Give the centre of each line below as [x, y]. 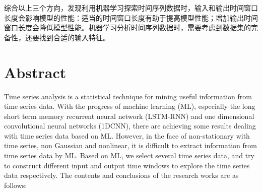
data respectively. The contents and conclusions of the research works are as [121, 175]
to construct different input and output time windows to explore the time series [127, 165]
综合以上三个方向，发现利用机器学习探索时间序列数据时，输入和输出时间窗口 [131, 8]
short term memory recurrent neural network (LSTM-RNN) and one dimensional [129, 116]
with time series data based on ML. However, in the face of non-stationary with [127, 135]
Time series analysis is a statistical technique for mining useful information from [128, 96]
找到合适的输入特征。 [74, 37]
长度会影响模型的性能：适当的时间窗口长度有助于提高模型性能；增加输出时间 [131, 17]
